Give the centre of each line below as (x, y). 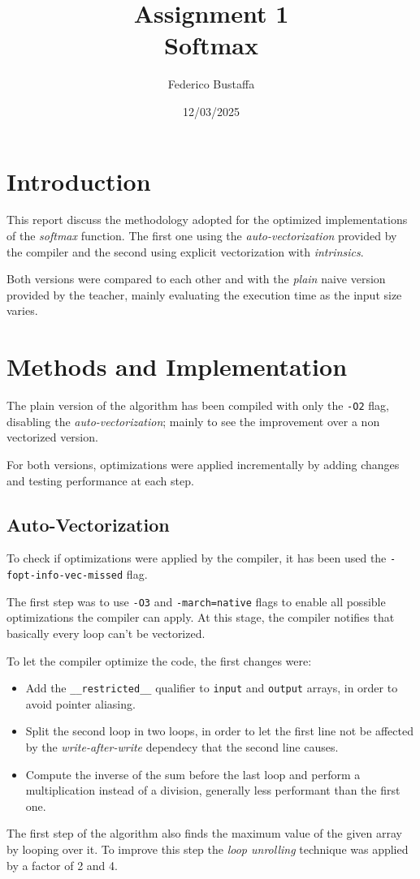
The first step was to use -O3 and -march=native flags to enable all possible (196, 601)
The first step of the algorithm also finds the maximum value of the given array (204, 833)
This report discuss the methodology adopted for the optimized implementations (207, 220)
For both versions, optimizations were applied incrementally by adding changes (203, 464)
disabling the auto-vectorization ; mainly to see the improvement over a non (193, 421)
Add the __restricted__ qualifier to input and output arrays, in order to (212, 688)
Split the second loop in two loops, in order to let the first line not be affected (219, 731)
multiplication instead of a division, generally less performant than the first (213, 790)
